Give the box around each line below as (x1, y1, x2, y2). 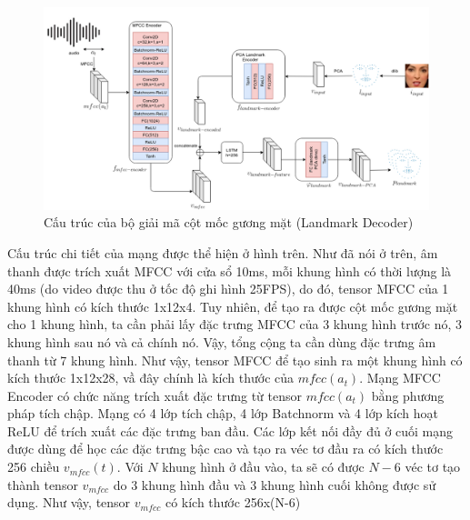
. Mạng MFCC (359, 368, 441, 387)
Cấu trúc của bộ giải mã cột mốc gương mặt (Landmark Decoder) (44, 213, 414, 232)
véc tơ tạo (405, 457, 461, 476)
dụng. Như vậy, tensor (7, 493, 131, 512)
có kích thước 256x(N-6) (165, 493, 301, 512)
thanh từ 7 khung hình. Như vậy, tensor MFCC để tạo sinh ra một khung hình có (7, 350, 463, 369)
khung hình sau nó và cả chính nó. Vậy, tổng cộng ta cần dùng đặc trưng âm (7, 332, 436, 351)
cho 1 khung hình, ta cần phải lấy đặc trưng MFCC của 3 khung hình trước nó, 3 (7, 315, 463, 334)
